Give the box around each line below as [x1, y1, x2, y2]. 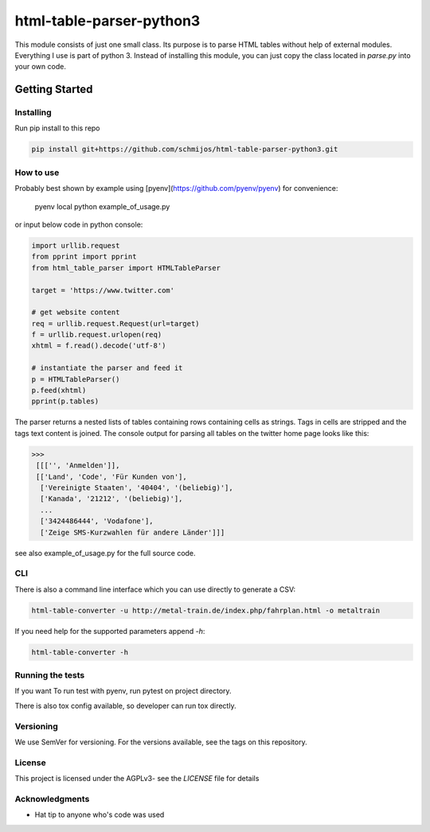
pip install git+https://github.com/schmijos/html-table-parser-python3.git [31, 145, 338, 154]
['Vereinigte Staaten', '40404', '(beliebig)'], [40, 483, 234, 492]
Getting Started [14, 83, 93, 96]
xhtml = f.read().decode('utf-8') [31, 341, 166, 350]
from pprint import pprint [31, 252, 137, 262]
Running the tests [14, 669, 85, 680]
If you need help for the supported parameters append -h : [14, 626, 205, 636]
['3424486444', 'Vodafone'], [40, 517, 154, 526]
